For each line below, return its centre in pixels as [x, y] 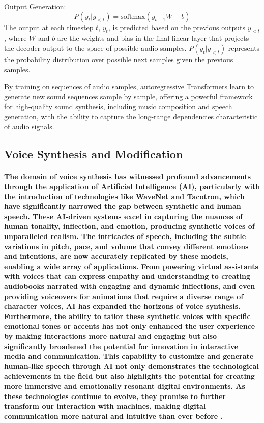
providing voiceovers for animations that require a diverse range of [124, 296]
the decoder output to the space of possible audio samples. [95, 48]
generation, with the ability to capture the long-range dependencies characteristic [131, 116]
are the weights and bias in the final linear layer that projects [153, 38]
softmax [133, 17]
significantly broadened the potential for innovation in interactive [121, 346]
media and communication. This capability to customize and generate [129, 356]
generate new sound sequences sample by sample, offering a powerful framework [128, 96]
